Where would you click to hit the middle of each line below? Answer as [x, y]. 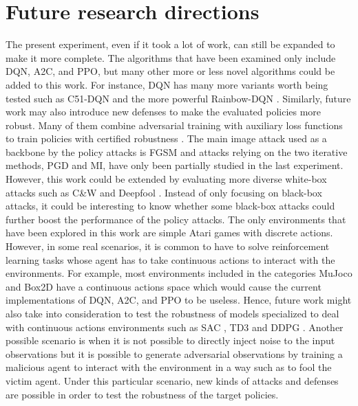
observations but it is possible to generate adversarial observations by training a [174, 353]
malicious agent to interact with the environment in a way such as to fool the [169, 367]
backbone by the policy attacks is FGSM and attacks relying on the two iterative [177, 151]
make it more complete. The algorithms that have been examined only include [171, 57]
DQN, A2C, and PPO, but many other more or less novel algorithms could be [170, 71]
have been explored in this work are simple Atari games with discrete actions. [169, 233]
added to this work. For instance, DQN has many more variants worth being [167, 84]
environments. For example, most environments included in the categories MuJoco [179, 273]
